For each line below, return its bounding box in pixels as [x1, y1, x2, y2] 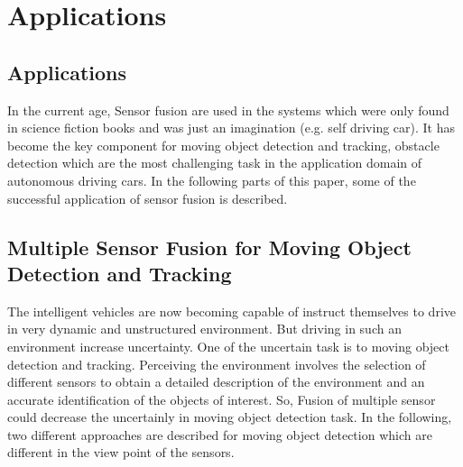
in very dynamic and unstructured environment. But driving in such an [7, 319, 402, 338]
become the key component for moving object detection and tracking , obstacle [7, 135, 440, 154]
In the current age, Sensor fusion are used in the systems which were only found [7, 100, 449, 119]
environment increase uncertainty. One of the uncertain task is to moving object [7, 336, 449, 355]
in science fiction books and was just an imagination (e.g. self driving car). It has [7, 118, 455, 137]
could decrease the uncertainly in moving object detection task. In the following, [7, 407, 452, 426]
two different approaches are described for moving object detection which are [7, 425, 432, 444]
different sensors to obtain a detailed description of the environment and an [7, 372, 425, 391]
